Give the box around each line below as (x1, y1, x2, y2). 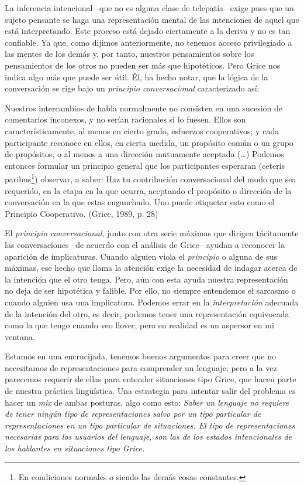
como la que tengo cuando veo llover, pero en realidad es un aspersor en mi (5, 319, 274, 331)
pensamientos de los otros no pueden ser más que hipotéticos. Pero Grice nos (5, 59, 281, 71)
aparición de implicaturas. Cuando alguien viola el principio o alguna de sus (5, 250, 277, 262)
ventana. (5, 330, 35, 342)
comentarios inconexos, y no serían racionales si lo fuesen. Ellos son (5, 113, 246, 125)
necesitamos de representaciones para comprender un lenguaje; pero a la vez (5, 361, 277, 373)
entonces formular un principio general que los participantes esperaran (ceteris (5, 159, 285, 171)
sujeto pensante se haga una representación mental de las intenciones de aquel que (5, 13, 299, 25)
